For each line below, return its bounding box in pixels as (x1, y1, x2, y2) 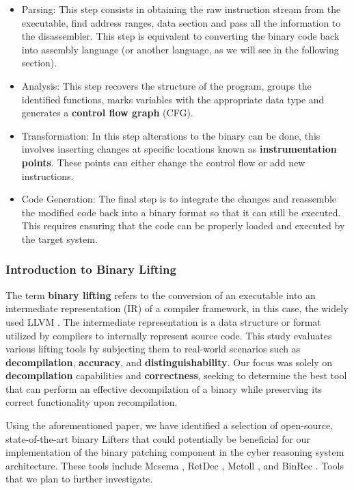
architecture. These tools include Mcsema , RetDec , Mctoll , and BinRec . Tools (5, 458, 344, 472)
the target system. (21, 231, 98, 246)
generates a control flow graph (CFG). (21, 105, 193, 120)
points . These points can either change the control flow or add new (21, 155, 305, 169)
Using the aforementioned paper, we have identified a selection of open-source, (5, 418, 333, 433)
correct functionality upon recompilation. (5, 395, 178, 409)
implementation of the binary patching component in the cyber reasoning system (5, 445, 344, 459)
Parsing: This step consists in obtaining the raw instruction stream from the (21, 2, 341, 16)
